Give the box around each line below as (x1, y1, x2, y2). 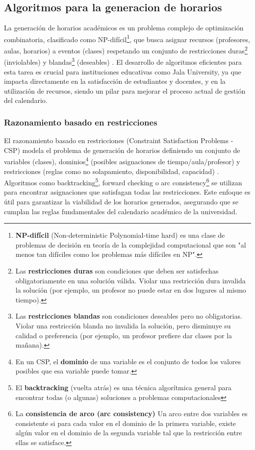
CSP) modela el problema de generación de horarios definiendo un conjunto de (4, 145, 240, 155)
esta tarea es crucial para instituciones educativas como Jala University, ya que (4, 66, 241, 76)
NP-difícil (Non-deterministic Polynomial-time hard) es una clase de (15, 230, 225, 240)
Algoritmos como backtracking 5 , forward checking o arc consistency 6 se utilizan (4, 176, 242, 187)
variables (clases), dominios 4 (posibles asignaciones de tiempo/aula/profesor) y (4, 155, 240, 166)
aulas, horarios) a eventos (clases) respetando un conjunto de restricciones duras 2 (4, 44, 248, 55)
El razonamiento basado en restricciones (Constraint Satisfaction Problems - (4, 135, 233, 146)
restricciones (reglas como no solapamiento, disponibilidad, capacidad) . (4, 166, 219, 176)
